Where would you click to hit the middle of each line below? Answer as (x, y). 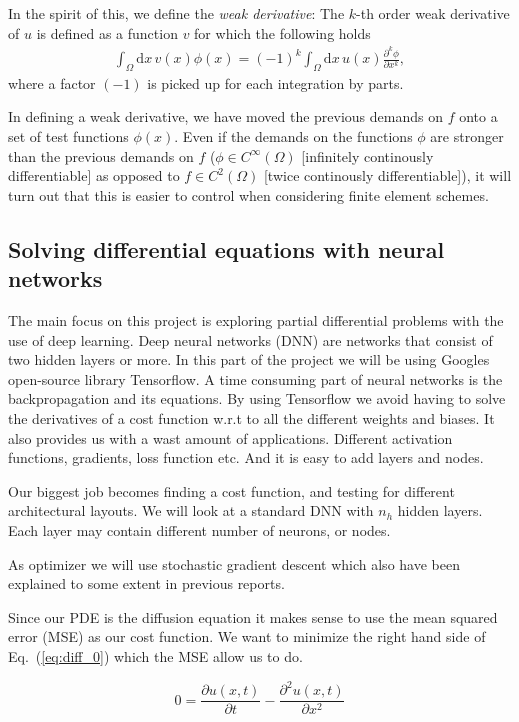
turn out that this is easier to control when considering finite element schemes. (248, 194)
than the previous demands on (101, 155)
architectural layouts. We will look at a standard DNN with (191, 510)
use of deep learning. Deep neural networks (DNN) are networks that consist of (250, 339)
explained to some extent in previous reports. (146, 583)
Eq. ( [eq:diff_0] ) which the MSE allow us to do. (155, 655)
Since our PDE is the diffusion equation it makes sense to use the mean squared (253, 616)
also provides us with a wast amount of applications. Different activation (230, 437)
